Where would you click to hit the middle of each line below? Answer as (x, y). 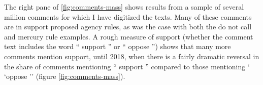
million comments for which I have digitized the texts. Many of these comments (128, 16)
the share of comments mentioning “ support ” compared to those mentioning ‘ (127, 66)
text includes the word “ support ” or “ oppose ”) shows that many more (118, 46)
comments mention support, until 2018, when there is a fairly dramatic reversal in (132, 56)
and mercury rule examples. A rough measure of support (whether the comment (129, 36)
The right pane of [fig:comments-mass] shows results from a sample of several (124, 7)
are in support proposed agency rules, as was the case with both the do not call (128, 27)
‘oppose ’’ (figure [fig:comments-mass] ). (65, 76)
